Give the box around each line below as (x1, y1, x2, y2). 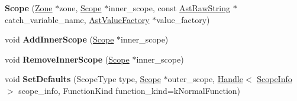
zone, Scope (59, 2, 102, 14)
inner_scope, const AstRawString (108, 2, 230, 14)
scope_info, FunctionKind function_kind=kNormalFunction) (18, 84, 241, 96)
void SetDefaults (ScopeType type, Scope (5, 73, 161, 85)
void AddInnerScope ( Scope (5, 33, 114, 45)
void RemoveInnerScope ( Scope (5, 53, 130, 65)
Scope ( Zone (5, 2, 53, 14)
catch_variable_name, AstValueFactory (5, 13, 150, 25)
